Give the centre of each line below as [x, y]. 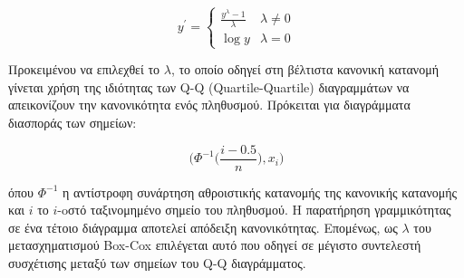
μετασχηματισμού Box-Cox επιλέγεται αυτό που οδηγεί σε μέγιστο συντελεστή [215, 245]
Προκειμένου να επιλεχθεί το [84, 69]
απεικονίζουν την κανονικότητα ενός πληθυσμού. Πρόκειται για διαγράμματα [209, 105]
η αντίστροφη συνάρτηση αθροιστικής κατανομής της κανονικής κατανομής [260, 192]
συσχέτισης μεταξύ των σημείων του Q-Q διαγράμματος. [157, 263]
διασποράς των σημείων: [72, 123]
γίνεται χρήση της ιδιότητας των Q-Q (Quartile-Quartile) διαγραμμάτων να [209, 86]
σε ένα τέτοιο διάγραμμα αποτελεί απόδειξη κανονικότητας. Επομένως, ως [203, 227]
